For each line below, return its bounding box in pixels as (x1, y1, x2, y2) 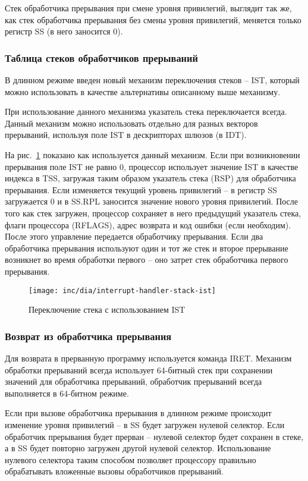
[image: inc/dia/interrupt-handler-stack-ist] (29, 286, 216, 295)
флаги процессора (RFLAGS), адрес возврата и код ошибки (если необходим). (5, 218, 291, 231)
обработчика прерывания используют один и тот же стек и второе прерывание (5, 241, 288, 254)
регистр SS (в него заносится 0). (5, 25, 123, 37)
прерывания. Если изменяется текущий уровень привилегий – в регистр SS (5, 183, 277, 196)
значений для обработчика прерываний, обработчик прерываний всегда (5, 375, 262, 388)
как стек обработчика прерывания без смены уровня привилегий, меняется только (5, 13, 301, 26)
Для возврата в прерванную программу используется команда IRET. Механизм (5, 351, 292, 364)
